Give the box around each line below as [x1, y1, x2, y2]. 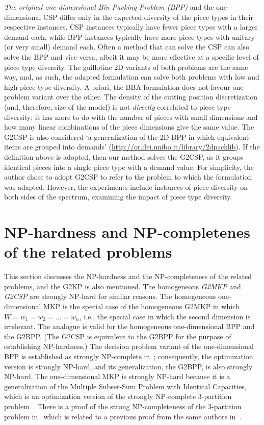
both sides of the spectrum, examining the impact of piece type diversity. [4, 191, 232, 202]
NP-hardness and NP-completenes [4, 221, 250, 242]
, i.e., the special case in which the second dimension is [79, 311, 251, 321]
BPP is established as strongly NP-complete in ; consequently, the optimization [4, 351, 253, 361]
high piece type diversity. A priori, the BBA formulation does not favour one [4, 81, 244, 92]
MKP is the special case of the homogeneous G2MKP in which [43, 301, 240, 311]
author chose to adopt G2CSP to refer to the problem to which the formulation [4, 171, 252, 182]
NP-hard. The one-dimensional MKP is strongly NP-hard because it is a [4, 371, 230, 382]
